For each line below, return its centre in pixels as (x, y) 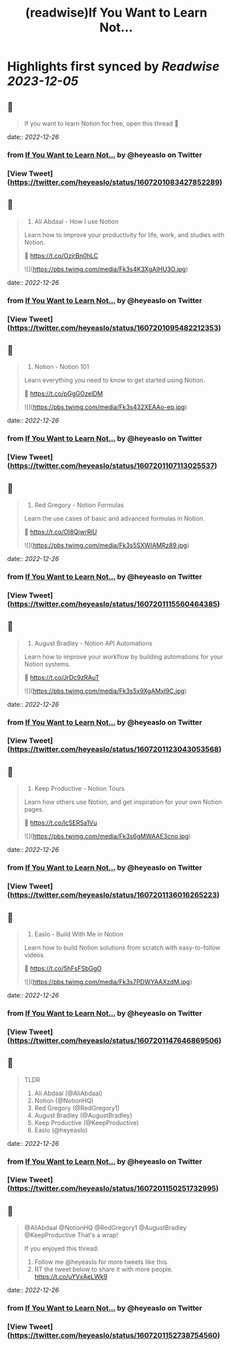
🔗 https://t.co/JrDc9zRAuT (62, 677)
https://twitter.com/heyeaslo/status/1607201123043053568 (114, 749)
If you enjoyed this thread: (61, 1249)
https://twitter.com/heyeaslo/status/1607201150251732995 (113, 1189)
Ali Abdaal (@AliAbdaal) (68, 1093)
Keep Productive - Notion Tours (80, 789)
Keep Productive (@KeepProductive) (87, 1122)
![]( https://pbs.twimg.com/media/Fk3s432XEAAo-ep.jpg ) (105, 407)
